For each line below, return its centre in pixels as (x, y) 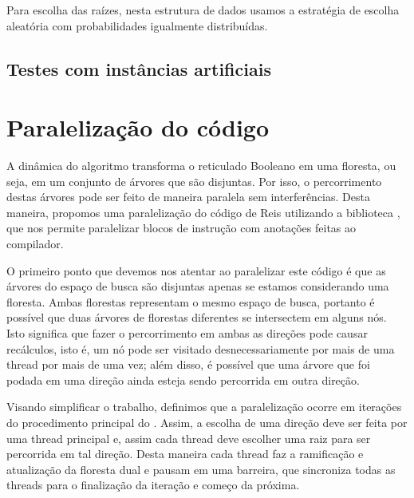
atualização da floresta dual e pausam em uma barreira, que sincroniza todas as (201, 469)
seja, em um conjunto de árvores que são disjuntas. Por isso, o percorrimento (194, 181)
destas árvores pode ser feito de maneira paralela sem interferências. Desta (188, 197)
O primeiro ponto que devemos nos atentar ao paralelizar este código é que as (196, 270)
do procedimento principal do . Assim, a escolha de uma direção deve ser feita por (207, 422)
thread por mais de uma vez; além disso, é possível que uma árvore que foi (188, 364)
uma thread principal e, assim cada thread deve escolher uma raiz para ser (189, 438)
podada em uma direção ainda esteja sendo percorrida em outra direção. (183, 379)
